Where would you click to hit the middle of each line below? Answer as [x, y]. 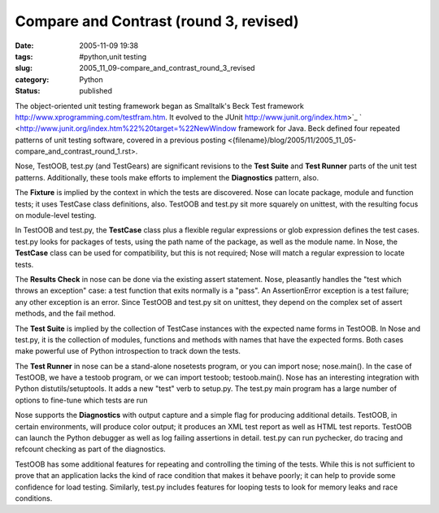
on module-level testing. [56, 215]
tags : [24, 56]
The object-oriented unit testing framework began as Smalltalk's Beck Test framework [159, 106]
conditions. [34, 498]
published [96, 91]
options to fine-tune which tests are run [81, 400]
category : [32, 79]
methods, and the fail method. [65, 314]
